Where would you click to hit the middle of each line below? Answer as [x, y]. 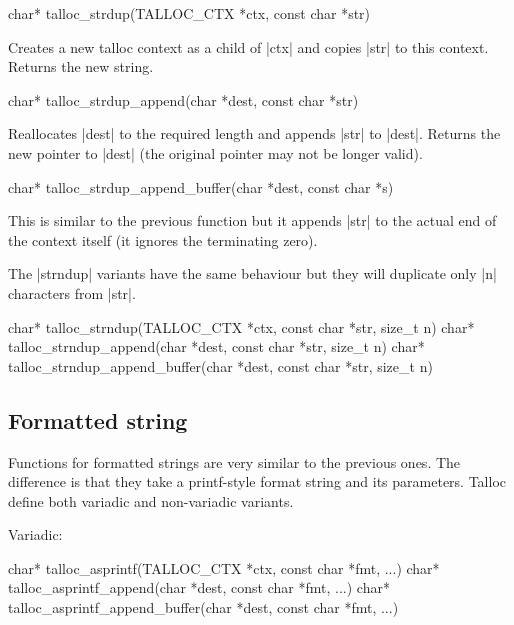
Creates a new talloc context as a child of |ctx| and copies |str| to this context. [248, 46]
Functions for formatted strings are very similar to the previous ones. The [234, 461]
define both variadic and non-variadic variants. [151, 500]
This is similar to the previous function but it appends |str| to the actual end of [252, 220]
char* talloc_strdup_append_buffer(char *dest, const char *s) [201, 186]
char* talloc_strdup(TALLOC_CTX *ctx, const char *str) [189, 13]
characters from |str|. [72, 292]
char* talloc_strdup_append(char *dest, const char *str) [183, 99]
